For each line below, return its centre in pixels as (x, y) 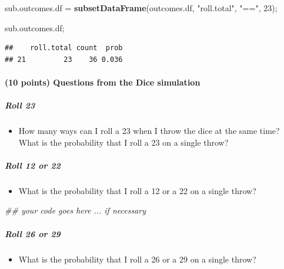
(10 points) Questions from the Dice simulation (103, 82)
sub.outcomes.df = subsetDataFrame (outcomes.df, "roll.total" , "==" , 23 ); (141, 8)
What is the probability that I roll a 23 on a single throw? (123, 142)
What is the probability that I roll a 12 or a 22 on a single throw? (137, 190)
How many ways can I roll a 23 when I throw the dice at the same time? (149, 131)
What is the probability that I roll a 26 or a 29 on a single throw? (137, 259)
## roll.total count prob (64, 48)
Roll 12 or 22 (33, 165)
